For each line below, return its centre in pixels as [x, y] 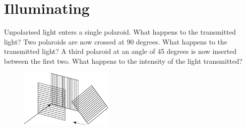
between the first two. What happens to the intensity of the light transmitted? [123, 61]
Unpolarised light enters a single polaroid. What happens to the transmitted [120, 32]
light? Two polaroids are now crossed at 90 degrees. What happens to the [116, 41]
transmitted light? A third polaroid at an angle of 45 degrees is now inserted [120, 51]
